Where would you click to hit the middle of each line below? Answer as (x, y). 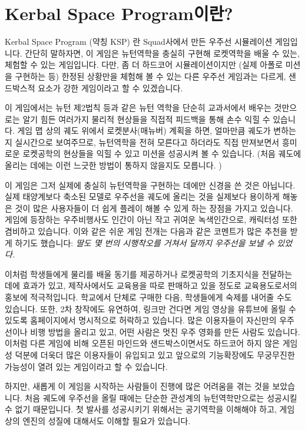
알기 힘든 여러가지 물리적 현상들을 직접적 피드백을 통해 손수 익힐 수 (146, 119)
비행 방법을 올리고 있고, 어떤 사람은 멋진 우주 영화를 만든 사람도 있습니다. (165, 331)
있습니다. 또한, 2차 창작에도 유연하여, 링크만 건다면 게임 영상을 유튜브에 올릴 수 (150, 308)
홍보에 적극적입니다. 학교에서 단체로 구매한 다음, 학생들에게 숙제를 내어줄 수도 (148, 297)
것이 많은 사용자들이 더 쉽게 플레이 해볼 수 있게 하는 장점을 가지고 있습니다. (154, 208)
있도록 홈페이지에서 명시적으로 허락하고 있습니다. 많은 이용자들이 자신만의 (141, 320)
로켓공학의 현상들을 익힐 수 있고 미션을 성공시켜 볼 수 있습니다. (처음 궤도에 (162, 153)
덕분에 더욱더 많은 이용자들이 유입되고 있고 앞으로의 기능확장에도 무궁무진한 (155, 354)
